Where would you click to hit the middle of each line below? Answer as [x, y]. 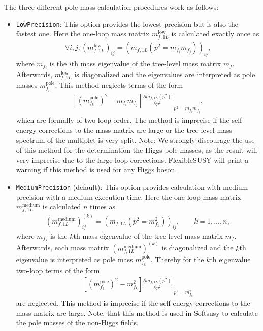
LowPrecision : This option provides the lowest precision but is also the [127, 24]
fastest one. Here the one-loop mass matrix [83, 34]
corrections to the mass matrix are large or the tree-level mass [136, 130]
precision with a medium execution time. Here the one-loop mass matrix [128, 196]
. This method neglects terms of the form [119, 85]
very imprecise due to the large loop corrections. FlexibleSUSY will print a [132, 159]
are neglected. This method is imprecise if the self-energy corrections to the [133, 303]
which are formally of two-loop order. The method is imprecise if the [123, 120]
